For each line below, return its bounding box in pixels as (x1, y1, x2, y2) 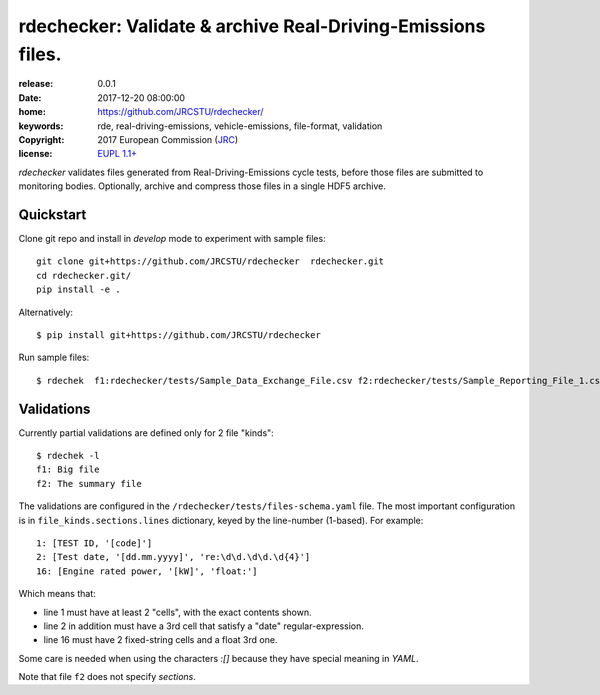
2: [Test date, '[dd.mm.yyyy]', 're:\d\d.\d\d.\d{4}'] (36, 551, 311, 563)
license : (18, 148, 53, 160)
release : (18, 78, 54, 90)
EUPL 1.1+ (97, 148, 138, 160)
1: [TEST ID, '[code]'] (36, 537, 153, 549)
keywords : (18, 120, 64, 132)
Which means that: (18, 588, 97, 600)
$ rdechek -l (36, 450, 100, 462)
